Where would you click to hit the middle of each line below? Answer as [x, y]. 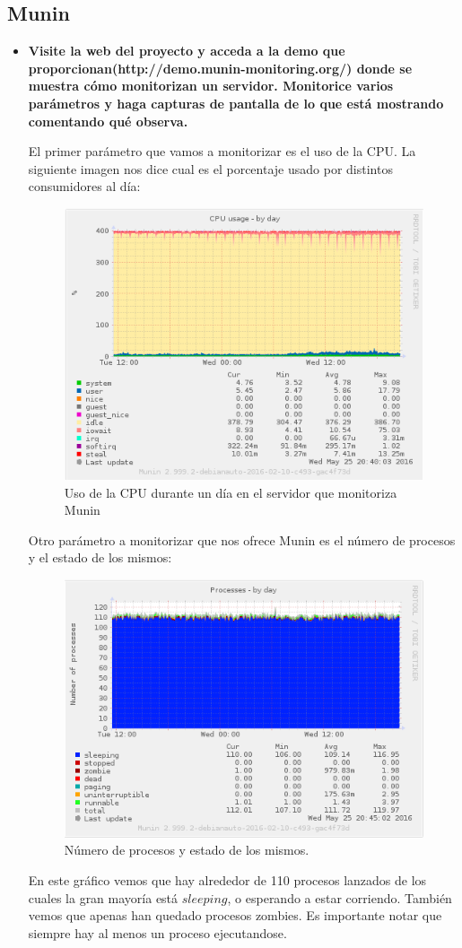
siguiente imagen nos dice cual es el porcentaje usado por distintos [210, 168]
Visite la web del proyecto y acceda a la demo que [187, 51]
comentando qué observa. [108, 121]
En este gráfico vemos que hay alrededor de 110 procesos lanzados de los [227, 879]
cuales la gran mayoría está [103, 897]
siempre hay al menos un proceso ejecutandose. [157, 932]
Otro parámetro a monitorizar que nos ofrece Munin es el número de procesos [242, 539]
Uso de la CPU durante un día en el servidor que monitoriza [231, 492]
